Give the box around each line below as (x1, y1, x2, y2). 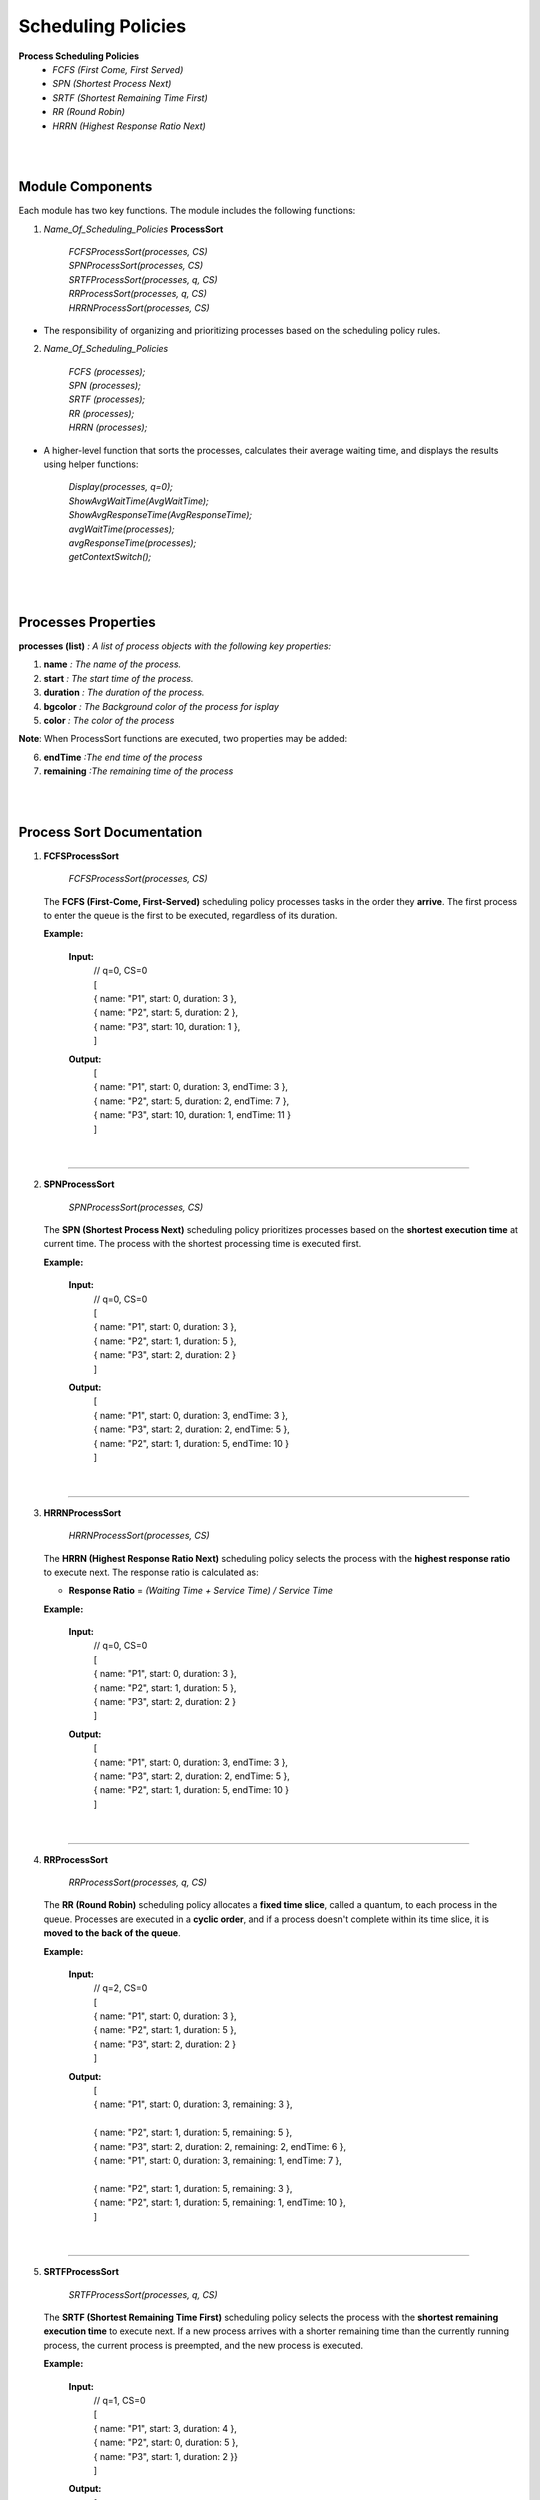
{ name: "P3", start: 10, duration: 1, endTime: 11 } (93, 1109, 292, 1121)
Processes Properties (18, 613, 157, 630)
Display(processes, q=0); (68, 481, 174, 493)
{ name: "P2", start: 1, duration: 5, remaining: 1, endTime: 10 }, (93, 2196, 347, 2209)
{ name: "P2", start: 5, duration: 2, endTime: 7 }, (93, 1095, 290, 1107)
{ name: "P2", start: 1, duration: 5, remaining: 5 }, (93, 2126, 293, 2139)
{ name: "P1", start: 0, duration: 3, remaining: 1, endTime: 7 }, (93, 2154, 342, 2166)
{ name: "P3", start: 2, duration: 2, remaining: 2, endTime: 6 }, (93, 2140, 347, 2152)
